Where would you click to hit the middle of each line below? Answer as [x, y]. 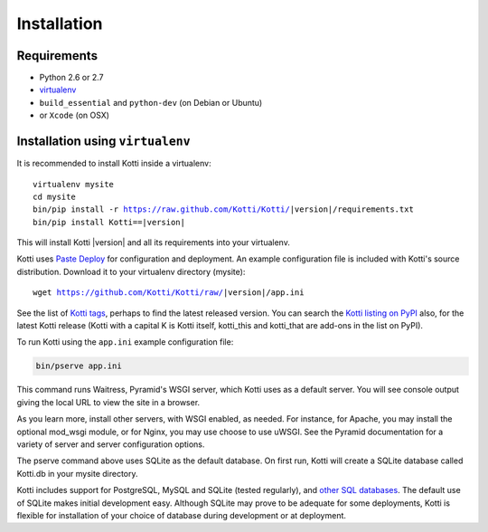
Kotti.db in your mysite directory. [78, 473]
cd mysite [54, 196]
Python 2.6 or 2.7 [71, 78]
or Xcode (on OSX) [75, 115]
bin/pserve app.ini [79, 366]
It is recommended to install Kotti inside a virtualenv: [114, 164]
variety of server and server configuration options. [111, 444]
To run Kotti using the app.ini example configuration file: [125, 342]
